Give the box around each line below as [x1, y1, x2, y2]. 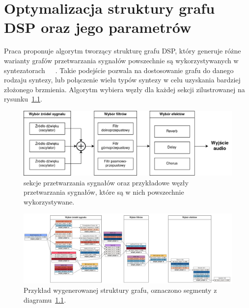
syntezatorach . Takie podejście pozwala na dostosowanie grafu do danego [4, 65, 234, 75]
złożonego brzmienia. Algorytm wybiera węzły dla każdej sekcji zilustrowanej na [4, 84, 245, 94]
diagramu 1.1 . [24, 294, 66, 305]
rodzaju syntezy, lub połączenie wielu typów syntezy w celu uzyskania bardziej [4, 75, 241, 85]
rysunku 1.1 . [4, 94, 42, 104]
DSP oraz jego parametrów [4, 17, 192, 37]
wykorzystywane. [24, 196, 75, 206]
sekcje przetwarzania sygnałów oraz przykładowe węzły [24, 177, 189, 187]
